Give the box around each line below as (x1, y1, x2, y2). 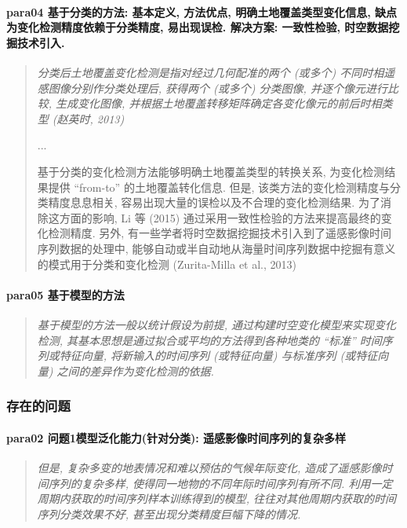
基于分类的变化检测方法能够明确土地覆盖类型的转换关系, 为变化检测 (37, 163, 385, 179)
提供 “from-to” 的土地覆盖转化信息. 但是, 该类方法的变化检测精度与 (48, 178, 390, 195)
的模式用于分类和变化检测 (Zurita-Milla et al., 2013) (37, 255, 297, 272)
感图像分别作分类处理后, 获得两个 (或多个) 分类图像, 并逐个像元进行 (37, 79, 387, 96)
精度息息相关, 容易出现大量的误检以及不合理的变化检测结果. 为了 (48, 194, 380, 211)
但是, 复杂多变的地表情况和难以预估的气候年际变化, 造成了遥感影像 (37, 459, 382, 475)
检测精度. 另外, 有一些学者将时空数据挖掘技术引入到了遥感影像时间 (48, 225, 391, 241)
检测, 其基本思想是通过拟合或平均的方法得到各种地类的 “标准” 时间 (37, 332, 382, 348)
